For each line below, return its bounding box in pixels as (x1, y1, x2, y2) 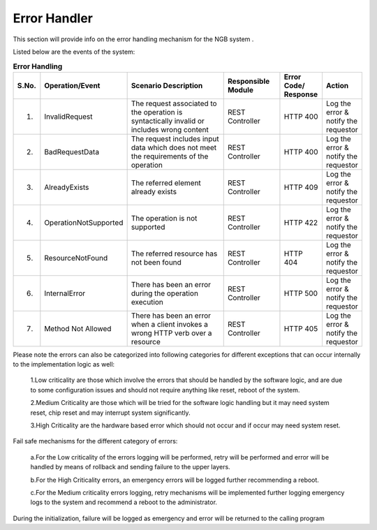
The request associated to (131, 98, 217, 108)
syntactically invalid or (131, 116, 205, 126)
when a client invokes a (131, 319, 209, 329)
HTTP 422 (283, 217, 318, 227)
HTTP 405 (283, 323, 318, 333)
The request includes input (131, 133, 219, 143)
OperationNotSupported (44, 217, 124, 227)
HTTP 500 (283, 288, 318, 298)
